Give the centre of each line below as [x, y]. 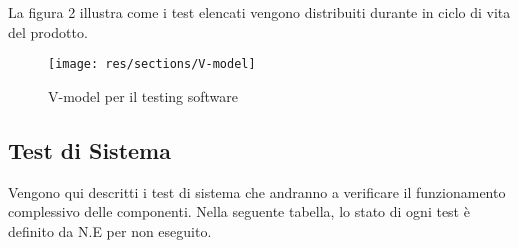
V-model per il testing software [143, 95]
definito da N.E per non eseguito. [110, 230]
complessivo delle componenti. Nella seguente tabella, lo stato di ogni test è [239, 211]
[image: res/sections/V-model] [152, 64]
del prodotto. [48, 31]
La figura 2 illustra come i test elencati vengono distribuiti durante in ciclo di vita [259, 12]
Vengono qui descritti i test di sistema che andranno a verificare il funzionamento [257, 191]
